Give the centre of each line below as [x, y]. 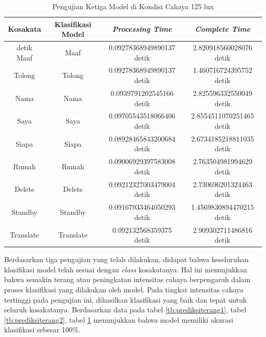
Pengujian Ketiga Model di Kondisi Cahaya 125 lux [133, 6]
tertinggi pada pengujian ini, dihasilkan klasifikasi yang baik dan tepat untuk [126, 299]
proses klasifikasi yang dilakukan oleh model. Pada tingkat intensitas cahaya [124, 289]
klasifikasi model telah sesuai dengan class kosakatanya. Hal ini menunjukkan [126, 269]
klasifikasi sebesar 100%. [42, 330]
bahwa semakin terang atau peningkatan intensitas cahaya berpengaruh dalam [127, 279]
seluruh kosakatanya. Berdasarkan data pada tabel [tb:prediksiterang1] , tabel [125, 310]
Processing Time [142, 29]
